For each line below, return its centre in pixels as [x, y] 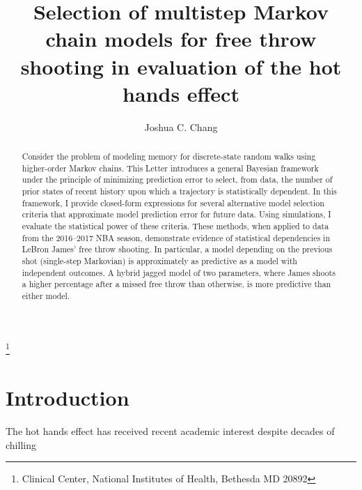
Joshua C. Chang [181, 127]
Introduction [68, 398]
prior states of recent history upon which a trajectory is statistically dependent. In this [179, 191]
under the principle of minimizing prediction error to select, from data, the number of [177, 179]
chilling [21, 444]
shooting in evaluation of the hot [181, 66]
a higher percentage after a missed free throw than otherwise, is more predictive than [176, 284]
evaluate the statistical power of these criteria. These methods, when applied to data [175, 226]
